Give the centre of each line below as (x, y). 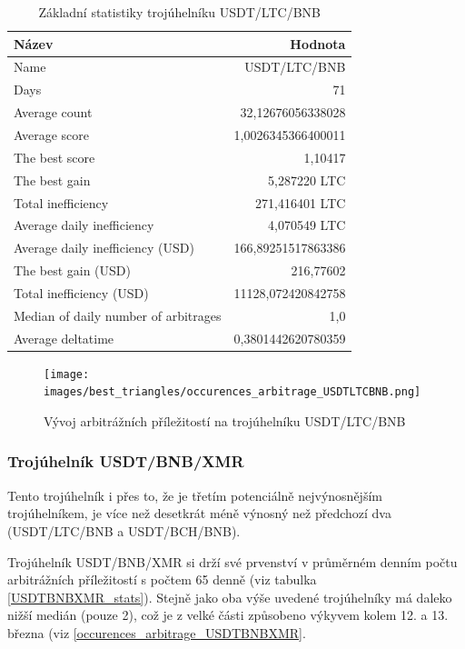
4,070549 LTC (307, 225)
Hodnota (318, 43)
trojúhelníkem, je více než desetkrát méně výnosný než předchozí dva (199, 513)
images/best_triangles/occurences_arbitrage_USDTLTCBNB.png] (232, 392)
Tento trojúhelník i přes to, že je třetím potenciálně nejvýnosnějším (195, 495)
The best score (54, 157)
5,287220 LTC (307, 180)
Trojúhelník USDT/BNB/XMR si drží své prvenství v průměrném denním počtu (232, 561)
